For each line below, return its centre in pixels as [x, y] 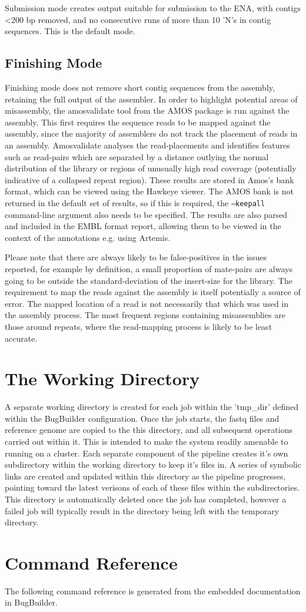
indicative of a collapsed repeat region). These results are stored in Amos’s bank [149, 179]
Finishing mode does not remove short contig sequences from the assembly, [140, 87]
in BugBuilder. [31, 602]
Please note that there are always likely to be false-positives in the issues [136, 257]
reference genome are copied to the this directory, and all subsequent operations [149, 430]
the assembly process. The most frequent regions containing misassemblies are [145, 315]
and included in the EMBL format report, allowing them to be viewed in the [143, 226]
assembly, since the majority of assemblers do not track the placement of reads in [151, 133]
